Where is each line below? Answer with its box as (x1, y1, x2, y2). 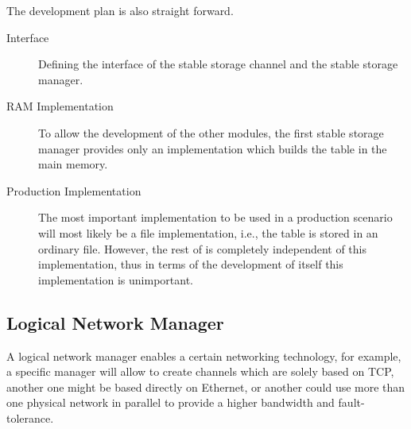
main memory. (38, 156, 108, 172)
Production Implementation (6, 182, 142, 199)
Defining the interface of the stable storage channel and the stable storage (38, 56, 398, 72)
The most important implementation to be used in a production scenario (38, 209, 393, 226)
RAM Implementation (6, 98, 114, 114)
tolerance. (6, 409, 54, 426)
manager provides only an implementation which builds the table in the (38, 140, 387, 157)
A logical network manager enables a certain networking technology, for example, (6, 347, 401, 364)
